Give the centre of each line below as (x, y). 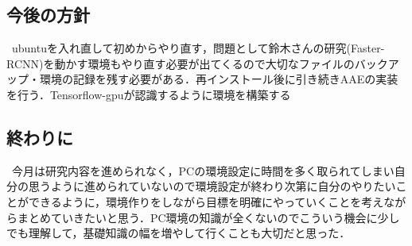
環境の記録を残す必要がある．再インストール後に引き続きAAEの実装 (219, 79)
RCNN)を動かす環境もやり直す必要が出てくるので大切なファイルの (181, 63)
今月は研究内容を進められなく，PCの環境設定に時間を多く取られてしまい (203, 170)
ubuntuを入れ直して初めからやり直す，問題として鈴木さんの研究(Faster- (198, 48)
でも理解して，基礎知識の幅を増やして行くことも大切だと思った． (179, 233)
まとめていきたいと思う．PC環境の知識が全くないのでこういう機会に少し (208, 217)
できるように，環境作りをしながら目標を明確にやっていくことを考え (206, 201)
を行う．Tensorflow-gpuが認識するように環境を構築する (149, 94)
